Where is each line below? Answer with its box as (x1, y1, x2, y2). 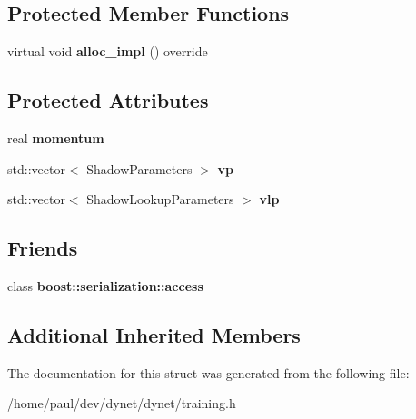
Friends (7, 234, 78, 262)
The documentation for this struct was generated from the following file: (7, 363, 410, 382)
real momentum (7, 129, 104, 147)
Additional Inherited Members (7, 320, 301, 348)
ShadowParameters (86, 159, 193, 178)
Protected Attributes (7, 86, 209, 114)
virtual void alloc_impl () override (7, 42, 208, 61)
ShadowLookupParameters (86, 190, 234, 209)
